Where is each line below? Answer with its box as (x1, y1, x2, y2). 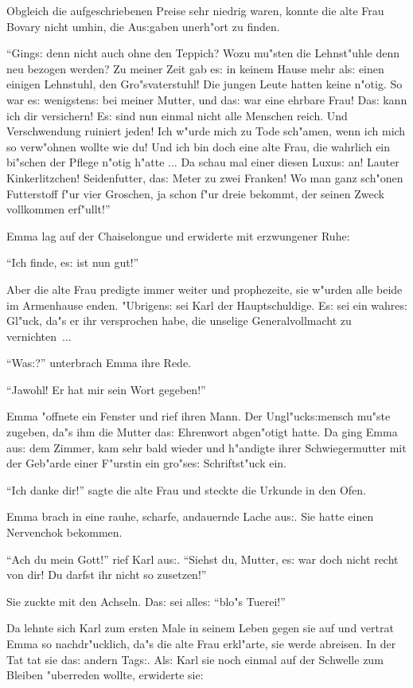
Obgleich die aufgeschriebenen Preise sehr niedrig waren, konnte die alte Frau (6, 2, 384, 18)
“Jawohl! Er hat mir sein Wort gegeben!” (6, 381, 206, 397)
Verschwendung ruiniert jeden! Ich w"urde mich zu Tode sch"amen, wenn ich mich (6, 123, 406, 139)
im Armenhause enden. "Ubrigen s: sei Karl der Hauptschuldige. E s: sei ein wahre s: (6, 296, 407, 313)
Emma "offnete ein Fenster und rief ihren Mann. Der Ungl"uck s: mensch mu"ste (6, 408, 391, 424)
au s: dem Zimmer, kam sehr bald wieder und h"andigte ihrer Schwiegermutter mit (6, 439, 407, 455)
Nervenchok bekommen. (6, 524, 123, 541)
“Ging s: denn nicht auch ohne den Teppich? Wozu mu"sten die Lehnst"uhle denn (6, 45, 400, 61)
